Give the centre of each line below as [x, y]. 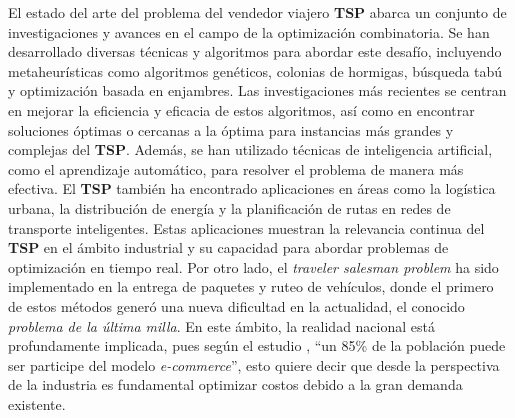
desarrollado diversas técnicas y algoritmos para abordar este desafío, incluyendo [255, 51]
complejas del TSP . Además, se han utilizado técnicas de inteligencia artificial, [250, 149]
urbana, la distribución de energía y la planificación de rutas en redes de [229, 207]
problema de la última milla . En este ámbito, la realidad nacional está [221, 325]
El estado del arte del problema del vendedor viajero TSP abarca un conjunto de [257, 12]
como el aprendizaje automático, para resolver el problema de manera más [236, 168]
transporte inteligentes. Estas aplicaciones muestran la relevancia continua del [246, 227]
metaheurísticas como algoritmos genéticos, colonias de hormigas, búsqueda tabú [255, 70]
